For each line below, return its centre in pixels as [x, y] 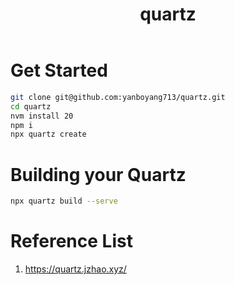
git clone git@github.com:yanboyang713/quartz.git [118, 97]
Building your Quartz [98, 174]
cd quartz [31, 106]
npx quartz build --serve [64, 201]
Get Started [59, 70]
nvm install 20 [42, 116]
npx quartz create [48, 134]
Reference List [71, 241]
